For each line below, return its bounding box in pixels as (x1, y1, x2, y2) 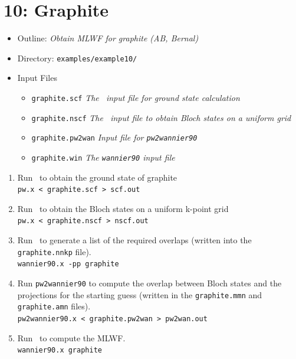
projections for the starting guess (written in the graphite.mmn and (17, 288, 262, 301)
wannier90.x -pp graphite (17, 260, 119, 269)
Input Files (17, 71, 57, 84)
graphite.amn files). (17, 300, 91, 312)
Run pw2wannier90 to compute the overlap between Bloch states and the (17, 277, 282, 289)
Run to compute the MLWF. (17, 331, 126, 344)
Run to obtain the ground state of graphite (17, 171, 177, 183)
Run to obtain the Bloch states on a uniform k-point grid (17, 202, 229, 214)
